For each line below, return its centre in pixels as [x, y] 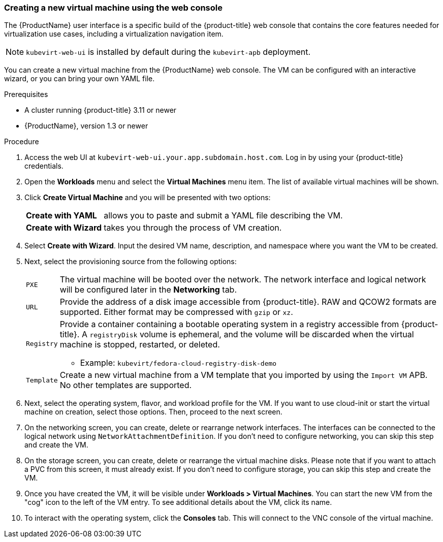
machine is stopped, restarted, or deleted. [140, 345]
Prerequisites [26, 94]
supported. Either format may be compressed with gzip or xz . [176, 312]
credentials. [44, 166]
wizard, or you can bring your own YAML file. [80, 79]
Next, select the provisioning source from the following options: [131, 262]
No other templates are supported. [126, 385]
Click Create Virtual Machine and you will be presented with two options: [148, 198]
